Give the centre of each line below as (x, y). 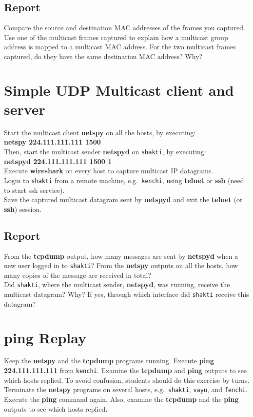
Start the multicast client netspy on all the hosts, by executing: (100, 132)
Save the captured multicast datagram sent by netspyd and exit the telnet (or (123, 199)
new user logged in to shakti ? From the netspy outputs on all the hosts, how (121, 265)
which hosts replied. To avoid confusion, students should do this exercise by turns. (127, 380)
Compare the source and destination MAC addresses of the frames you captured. (125, 28)
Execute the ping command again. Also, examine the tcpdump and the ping (121, 399)
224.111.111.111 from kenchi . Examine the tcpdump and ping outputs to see (126, 370)
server (25, 109)
